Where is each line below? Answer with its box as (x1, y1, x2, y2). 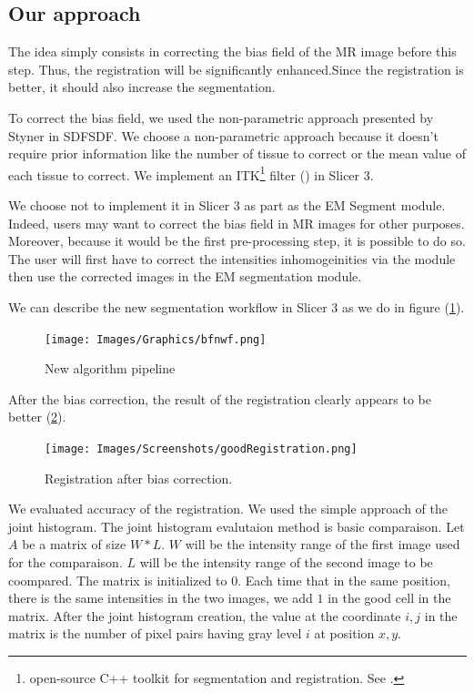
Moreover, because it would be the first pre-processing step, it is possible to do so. (8, 231, 466, 250)
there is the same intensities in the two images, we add (8, 588, 313, 607)
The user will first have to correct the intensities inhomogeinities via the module (8, 249, 456, 268)
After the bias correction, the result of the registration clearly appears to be (8, 389, 431, 408)
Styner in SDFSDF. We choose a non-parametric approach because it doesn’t (8, 126, 439, 145)
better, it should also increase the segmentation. (8, 77, 276, 97)
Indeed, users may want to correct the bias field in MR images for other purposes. (8, 213, 465, 232)
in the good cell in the (328, 588, 451, 607)
